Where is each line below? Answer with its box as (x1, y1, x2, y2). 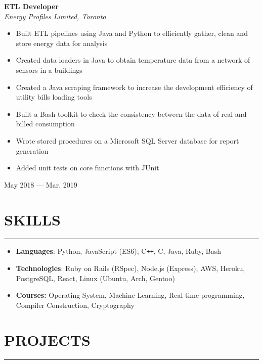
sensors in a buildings (16, 64, 82, 75)
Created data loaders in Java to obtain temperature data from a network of (16, 55, 250, 65)
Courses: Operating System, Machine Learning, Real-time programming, (16, 290, 245, 300)
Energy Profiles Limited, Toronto (4, 11, 106, 21)
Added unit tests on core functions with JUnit (16, 162, 159, 173)
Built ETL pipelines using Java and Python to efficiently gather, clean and (16, 28, 248, 38)
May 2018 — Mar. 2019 (4, 179, 77, 190)
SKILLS (4, 209, 61, 230)
